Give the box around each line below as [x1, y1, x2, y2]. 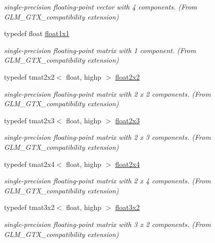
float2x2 [115, 71, 140, 82]
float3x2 [115, 202, 140, 212]
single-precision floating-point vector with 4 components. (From [4, 2, 197, 12]
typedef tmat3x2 [4, 202, 55, 212]
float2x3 [115, 115, 140, 125]
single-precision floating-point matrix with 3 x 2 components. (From [4, 218, 211, 229]
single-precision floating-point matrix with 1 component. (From [4, 45, 196, 55]
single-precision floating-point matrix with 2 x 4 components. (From [4, 175, 211, 186]
